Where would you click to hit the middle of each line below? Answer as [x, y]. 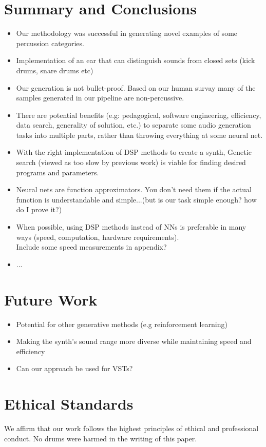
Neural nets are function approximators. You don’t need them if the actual [134, 189]
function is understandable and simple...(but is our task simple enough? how [136, 199]
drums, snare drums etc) [55, 70]
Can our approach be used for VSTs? [74, 368]
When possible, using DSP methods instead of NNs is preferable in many [131, 227]
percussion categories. [50, 43]
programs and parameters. [58, 172]
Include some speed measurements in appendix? [91, 247]
